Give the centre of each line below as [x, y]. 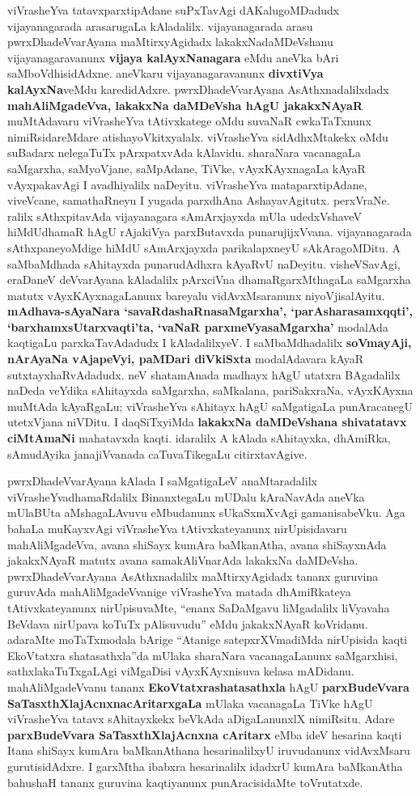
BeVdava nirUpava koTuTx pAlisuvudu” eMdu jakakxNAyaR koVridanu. [188, 623]
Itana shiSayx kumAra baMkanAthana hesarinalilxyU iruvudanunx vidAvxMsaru [209, 750]
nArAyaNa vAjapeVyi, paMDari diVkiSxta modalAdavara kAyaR [186, 359]
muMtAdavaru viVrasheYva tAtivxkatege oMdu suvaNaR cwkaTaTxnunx [190, 121]
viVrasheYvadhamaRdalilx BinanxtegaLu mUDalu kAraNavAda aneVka [186, 496]
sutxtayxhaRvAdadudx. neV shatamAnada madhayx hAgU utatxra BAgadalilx [204, 374]
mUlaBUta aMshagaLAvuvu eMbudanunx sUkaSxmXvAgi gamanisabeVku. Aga [206, 512]
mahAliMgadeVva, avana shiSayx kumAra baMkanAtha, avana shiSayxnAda [197, 544]
